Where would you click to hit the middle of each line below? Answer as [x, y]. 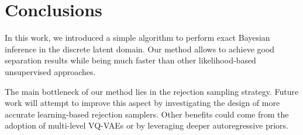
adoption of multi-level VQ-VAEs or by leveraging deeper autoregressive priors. [147, 125]
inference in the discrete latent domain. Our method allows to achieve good [140, 49]
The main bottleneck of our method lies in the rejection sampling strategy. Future [152, 91]
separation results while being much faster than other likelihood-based [130, 60]
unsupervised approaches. [50, 71]
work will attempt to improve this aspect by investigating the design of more [142, 103]
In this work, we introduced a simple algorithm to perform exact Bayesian [137, 38]
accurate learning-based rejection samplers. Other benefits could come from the [147, 114]
